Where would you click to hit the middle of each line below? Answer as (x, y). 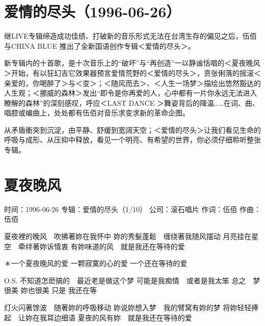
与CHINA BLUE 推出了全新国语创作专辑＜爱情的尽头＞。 (100, 46)
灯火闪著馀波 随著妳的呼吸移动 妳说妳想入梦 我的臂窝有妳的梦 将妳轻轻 (128, 307)
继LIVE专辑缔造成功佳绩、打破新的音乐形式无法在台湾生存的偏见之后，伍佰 (130, 36)
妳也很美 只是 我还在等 (59, 290)
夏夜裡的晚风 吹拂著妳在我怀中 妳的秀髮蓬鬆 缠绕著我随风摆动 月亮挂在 (128, 236)
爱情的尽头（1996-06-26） (92, 11)
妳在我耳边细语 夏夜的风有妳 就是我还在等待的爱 (109, 317)
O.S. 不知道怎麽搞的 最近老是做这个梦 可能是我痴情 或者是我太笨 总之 (125, 280)
